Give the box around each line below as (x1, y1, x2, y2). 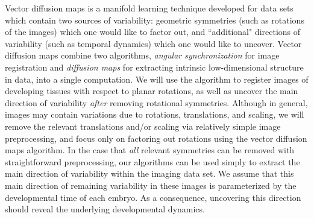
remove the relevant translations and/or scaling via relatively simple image (5, 119, 281, 132)
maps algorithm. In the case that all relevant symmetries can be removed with (5, 144, 295, 156)
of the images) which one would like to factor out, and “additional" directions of (5, 25, 301, 38)
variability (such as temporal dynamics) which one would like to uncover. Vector (5, 37, 302, 49)
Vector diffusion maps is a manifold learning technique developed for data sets (5, 2, 294, 14)
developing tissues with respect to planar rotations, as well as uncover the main (5, 84, 298, 97)
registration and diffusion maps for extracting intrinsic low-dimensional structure (5, 60, 304, 73)
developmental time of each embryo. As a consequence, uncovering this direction (5, 191, 301, 203)
